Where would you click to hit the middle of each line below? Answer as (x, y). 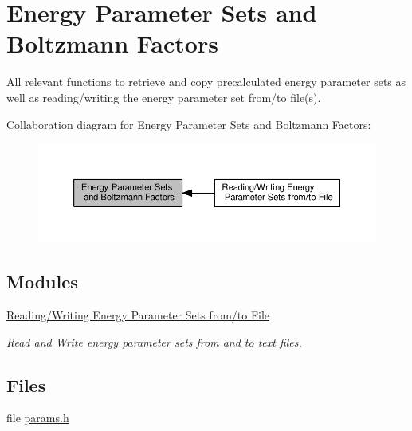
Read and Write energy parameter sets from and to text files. (154, 341)
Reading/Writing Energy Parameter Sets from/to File (138, 315)
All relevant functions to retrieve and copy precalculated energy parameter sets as (206, 82)
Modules (42, 282)
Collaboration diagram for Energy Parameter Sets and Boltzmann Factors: (189, 124)
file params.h (38, 418)
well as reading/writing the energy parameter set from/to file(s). (164, 97)
